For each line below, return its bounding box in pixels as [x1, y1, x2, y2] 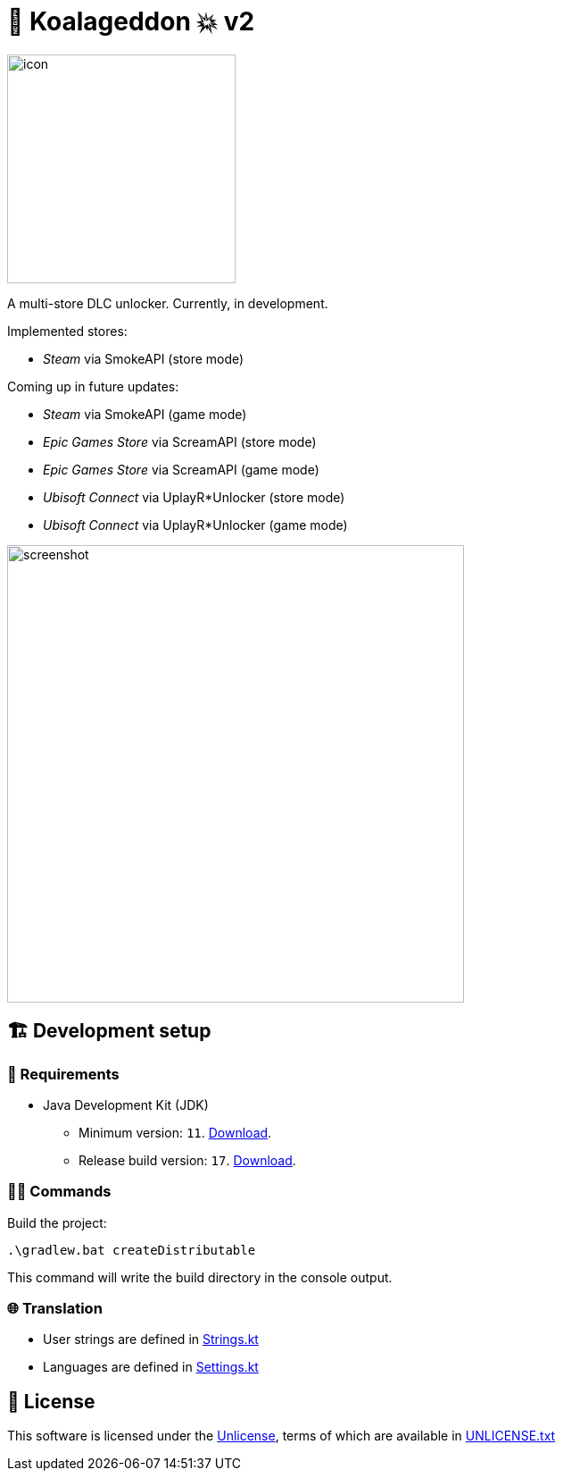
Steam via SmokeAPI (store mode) [43, 350, 244, 366]
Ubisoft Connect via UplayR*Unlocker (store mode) [43, 489, 345, 505]
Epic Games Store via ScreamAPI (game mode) [43, 461, 319, 477]
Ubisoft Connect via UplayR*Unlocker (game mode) [43, 516, 348, 533]
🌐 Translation [7, 1299, 103, 1318]
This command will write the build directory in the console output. [7, 1269, 393, 1285]
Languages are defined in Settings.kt [43, 1359, 259, 1375]
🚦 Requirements [7, 1064, 120, 1083]
